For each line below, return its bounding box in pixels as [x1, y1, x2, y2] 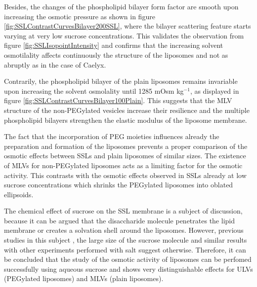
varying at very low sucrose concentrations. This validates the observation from [4, 30, 244, 40]
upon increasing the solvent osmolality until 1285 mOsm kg [4, 85, 184, 96]
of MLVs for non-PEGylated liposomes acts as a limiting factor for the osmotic [4, 160, 243, 170]
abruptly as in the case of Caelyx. [4, 59, 106, 70]
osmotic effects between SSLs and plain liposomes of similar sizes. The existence [4, 150, 246, 161]
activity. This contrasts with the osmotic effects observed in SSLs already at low [4, 170, 247, 180]
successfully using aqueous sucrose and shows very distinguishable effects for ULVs [4, 263, 253, 274]
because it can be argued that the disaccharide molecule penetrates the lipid [4, 215, 235, 225]
